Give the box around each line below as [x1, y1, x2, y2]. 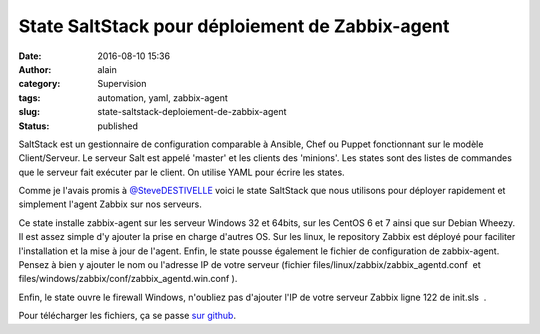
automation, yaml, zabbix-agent [97, 91, 229, 104]
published [97, 120, 139, 132]
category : [18, 78, 61, 90]
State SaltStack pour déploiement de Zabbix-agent [18, 15, 450, 37]
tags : [18, 91, 41, 104]
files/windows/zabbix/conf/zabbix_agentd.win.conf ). [18, 273, 238, 285]
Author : [18, 63, 52, 75]
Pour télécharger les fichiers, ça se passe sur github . [18, 310, 237, 322]
